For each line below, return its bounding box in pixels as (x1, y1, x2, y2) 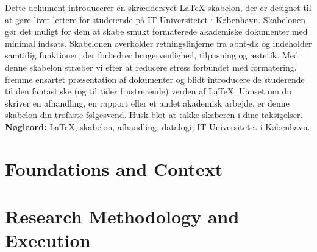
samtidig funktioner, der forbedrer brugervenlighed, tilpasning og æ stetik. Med (5, 49, 299, 61)
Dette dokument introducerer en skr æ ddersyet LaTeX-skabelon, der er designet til (5, 1, 312, 13)
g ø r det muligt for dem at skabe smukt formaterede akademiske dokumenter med (5, 25, 308, 38)
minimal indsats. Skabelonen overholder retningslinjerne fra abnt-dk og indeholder (5, 37, 312, 49)
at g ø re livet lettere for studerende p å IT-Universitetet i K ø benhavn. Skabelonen (5, 13, 306, 26)
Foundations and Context (5, 156, 223, 181)
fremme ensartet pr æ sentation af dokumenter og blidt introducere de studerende (5, 72, 305, 85)
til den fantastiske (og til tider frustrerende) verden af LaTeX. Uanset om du (5, 85, 292, 97)
